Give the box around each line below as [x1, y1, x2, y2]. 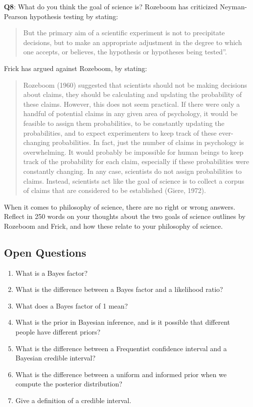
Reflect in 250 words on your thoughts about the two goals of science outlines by [4, 211, 246, 221]
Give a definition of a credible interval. [15, 395, 132, 406]
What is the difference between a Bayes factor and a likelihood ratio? [15, 284, 223, 294]
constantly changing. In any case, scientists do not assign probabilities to [23, 166, 242, 176]
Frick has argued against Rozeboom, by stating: [4, 63, 147, 73]
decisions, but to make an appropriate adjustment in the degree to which [23, 37, 242, 47]
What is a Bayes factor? [15, 267, 88, 278]
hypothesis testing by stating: [29, 11, 118, 21]
